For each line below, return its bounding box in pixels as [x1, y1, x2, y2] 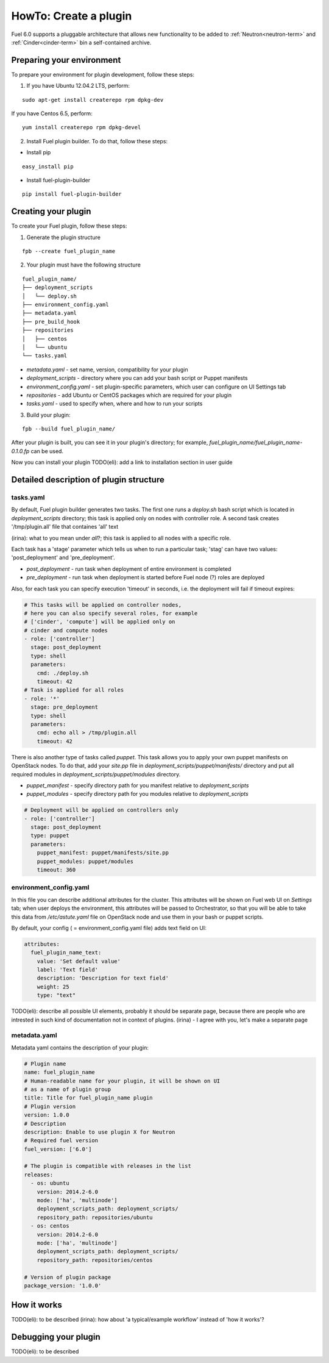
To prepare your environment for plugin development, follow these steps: [11, 71, 195, 78]
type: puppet [30, 832, 69, 839]
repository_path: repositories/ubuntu [37, 1214, 153, 1221]
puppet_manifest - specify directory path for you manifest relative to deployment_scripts [26, 781, 249, 789]
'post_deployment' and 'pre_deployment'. [11, 554, 115, 561]
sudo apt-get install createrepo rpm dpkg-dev [22, 96, 164, 103]
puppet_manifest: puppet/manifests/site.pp [37, 850, 169, 856]
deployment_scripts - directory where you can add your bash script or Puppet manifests [26, 374, 248, 382]
